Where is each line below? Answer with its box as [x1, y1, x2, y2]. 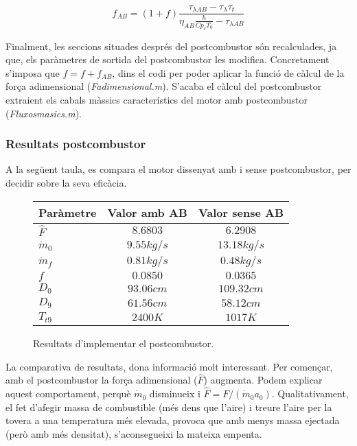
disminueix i [149, 386, 200, 401]
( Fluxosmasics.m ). [5, 106, 82, 120]
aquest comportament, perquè [5, 386, 131, 401]
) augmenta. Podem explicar [203, 373, 323, 387]
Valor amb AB [107, 204, 187, 220]
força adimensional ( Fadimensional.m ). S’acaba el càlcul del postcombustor [5, 79, 322, 93]
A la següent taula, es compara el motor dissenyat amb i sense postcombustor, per [5, 162, 352, 176]
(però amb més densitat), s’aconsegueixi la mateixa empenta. [5, 426, 262, 441]
